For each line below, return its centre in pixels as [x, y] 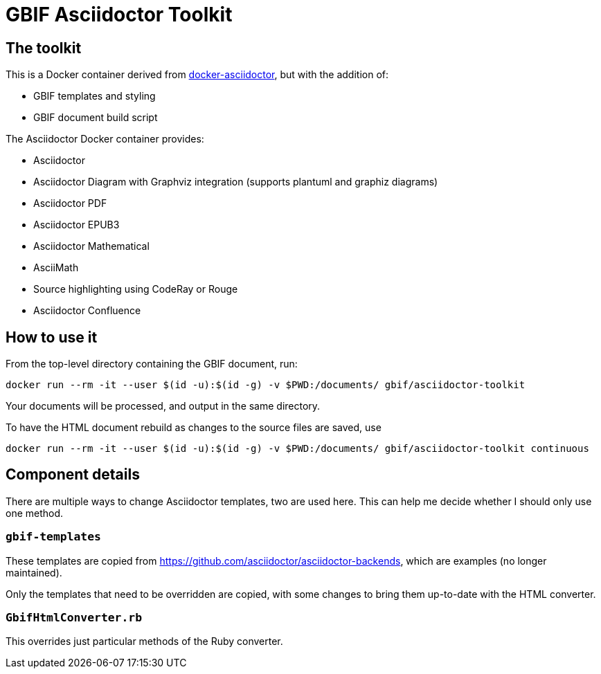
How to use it [52, 337]
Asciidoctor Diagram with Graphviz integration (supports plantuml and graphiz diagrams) [236, 182]
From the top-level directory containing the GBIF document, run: [152, 364]
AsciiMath [56, 268]
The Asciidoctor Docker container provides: [105, 139]
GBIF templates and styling [95, 96]
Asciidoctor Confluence [87, 311]
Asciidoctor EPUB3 [77, 225]
